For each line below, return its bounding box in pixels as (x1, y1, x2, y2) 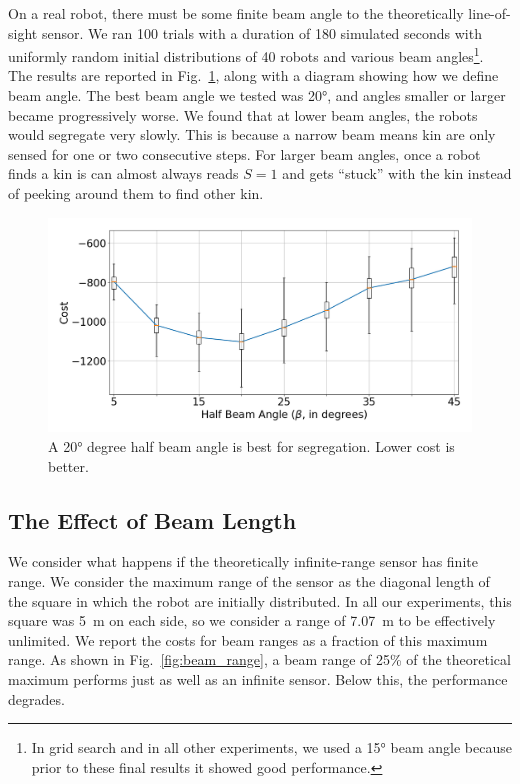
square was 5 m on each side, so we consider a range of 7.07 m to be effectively (8, 610, 496, 631)
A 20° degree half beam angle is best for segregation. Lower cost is (48, 436, 455, 457)
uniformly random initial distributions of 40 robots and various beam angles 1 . (8, 43, 484, 66)
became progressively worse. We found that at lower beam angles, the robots (8, 104, 478, 125)
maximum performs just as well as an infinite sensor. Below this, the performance (8, 669, 508, 690)
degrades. (8, 688, 65, 709)
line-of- (468, 3, 511, 23)
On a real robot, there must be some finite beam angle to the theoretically (8, 3, 464, 23)
